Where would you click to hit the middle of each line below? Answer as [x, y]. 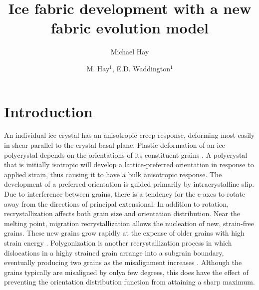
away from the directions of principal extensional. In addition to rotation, [116, 203]
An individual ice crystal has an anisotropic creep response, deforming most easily [129, 135]
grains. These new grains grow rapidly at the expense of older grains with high [124, 233]
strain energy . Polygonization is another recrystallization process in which [118, 242]
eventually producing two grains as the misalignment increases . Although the [123, 262]
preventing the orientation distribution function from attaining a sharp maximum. [129, 282]
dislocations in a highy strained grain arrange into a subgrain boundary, [114, 252]
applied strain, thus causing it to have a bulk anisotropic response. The [113, 174]
